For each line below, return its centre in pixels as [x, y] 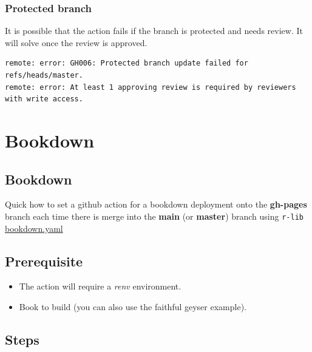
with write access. [44, 99]
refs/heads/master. [44, 75]
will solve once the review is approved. [76, 42]
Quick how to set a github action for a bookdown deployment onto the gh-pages [156, 204]
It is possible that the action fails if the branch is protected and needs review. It [154, 31]
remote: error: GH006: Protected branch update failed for [127, 63]
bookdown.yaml [34, 228]
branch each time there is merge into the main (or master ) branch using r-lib [154, 216]
